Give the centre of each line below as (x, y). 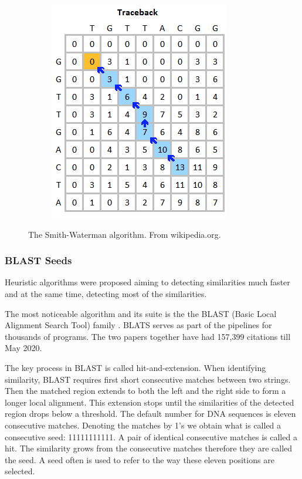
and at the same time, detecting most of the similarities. (106, 294)
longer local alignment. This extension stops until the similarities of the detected (150, 402)
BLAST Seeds (38, 260)
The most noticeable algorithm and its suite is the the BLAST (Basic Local (141, 313)
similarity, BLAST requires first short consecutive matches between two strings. (148, 379)
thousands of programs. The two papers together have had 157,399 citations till (148, 336)
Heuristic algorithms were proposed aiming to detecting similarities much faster (147, 282)
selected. (20, 471)
